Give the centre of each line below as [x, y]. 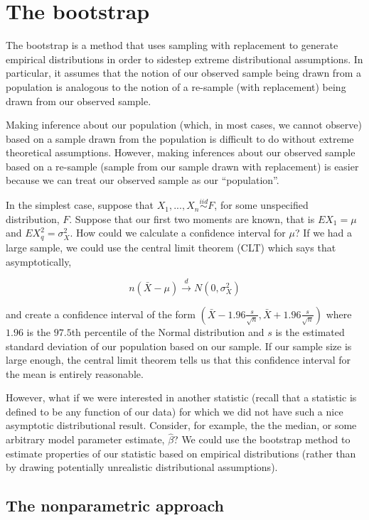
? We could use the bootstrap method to [262, 439]
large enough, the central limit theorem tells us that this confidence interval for [178, 360]
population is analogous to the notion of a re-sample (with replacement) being [176, 86]
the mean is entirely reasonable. [75, 373]
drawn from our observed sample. [79, 101]
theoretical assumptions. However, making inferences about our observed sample [181, 152]
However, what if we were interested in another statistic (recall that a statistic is [181, 397]
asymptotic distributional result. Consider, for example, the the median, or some [181, 425]
